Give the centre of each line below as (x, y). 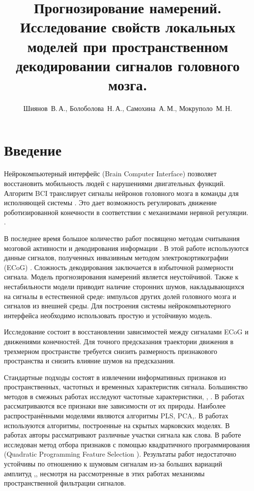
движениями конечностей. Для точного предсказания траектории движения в (119, 341)
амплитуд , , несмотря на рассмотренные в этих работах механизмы (104, 473)
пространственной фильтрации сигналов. (65, 483)
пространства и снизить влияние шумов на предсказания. (90, 361)
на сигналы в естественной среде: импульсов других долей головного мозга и (120, 296)
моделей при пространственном (128, 46)
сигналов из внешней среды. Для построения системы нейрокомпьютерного (117, 306)
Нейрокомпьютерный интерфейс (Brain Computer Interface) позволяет (110, 174)
